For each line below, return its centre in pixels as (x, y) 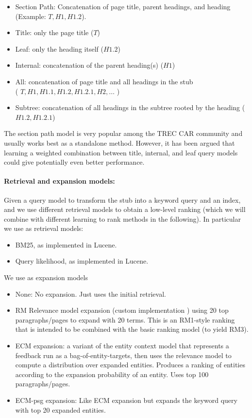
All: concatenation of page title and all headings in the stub (104, 81)
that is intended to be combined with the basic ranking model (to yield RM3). (132, 329)
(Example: (31, 16)
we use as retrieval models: (44, 228)
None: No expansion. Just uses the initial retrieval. (91, 294)
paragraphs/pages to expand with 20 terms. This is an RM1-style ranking (125, 319)
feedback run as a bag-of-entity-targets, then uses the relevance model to (123, 355)
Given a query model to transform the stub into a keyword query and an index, (122, 199)
